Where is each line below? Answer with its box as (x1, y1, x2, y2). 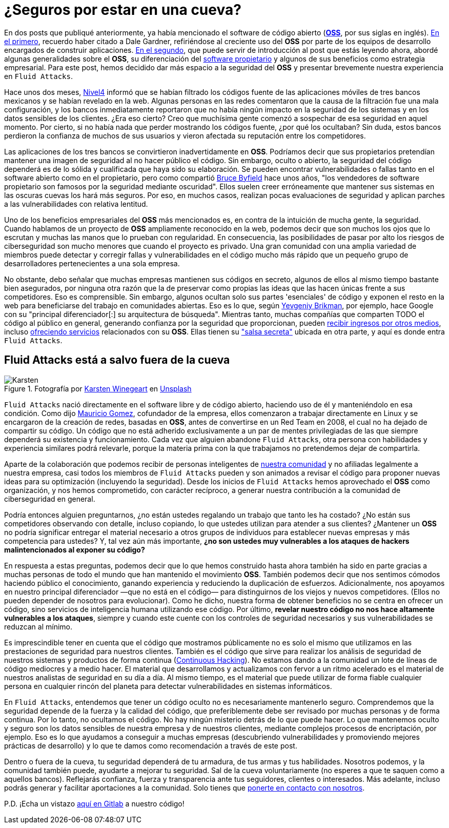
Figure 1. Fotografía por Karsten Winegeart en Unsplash (4, 384, 192, 393)
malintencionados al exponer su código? (4, 545, 145, 554)
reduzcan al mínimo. (4, 622, 72, 631)
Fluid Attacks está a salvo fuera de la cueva (4, 353, 230, 367)
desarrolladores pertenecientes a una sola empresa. (4, 259, 180, 268)
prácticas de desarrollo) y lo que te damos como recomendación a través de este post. (4, 741, 297, 750)
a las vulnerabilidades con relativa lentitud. (4, 199, 148, 208)
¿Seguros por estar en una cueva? (4, 1, 241, 18)
